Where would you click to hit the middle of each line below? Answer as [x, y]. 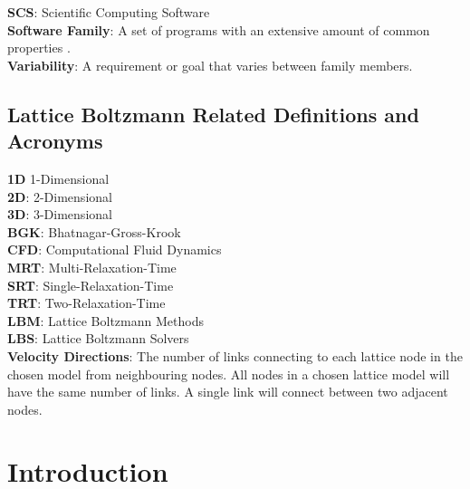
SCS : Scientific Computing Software [109, 12]
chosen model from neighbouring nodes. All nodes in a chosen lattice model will [229, 374]
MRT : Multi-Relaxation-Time [92, 267]
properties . [39, 48]
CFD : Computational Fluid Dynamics [115, 249]
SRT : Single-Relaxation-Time [91, 285]
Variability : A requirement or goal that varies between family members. [210, 65]
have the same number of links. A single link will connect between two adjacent [228, 392]
